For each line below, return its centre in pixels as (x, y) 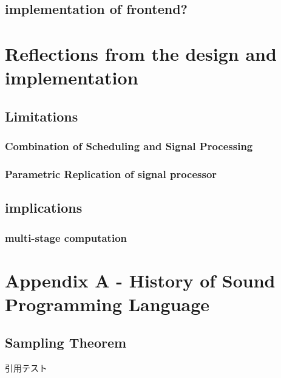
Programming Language (107, 304)
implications (44, 208)
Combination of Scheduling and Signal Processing (129, 146)
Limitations (42, 116)
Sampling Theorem (66, 342)
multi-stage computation (66, 237)
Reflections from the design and (141, 53)
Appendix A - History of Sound (140, 280)
